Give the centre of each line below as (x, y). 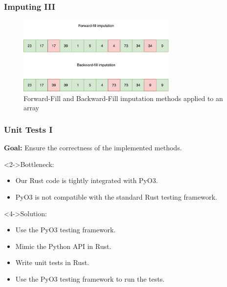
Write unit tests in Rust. (52, 262)
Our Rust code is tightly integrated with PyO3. (87, 180)
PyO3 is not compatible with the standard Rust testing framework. (116, 197)
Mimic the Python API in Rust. (63, 246)
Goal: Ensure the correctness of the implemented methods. (93, 148)
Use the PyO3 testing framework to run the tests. (90, 279)
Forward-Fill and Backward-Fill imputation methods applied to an (123, 98)
